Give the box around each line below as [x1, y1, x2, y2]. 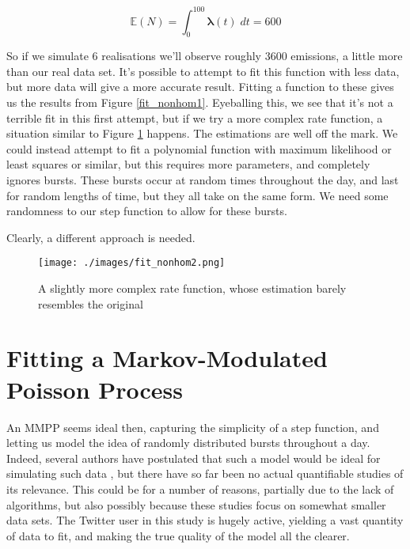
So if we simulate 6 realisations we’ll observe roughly [6, 47, 262, 64]
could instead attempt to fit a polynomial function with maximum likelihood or [6, 140, 392, 157]
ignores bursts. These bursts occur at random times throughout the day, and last [6, 172, 399, 188]
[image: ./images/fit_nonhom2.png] [38, 257, 226, 269]
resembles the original [38, 295, 143, 312]
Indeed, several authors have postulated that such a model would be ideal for [6, 449, 381, 466]
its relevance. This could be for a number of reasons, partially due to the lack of [6, 480, 394, 497]
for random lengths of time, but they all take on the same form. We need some [6, 187, 389, 203]
